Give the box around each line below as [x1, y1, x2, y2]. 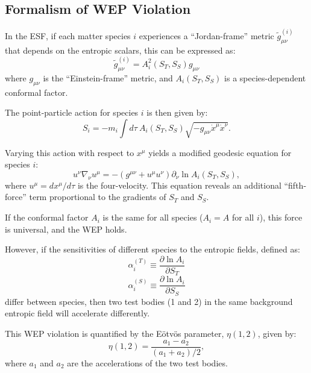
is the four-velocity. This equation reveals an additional [77, 178, 281, 191]
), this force [259, 211, 303, 224]
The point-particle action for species [5, 106, 139, 119]
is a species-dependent [224, 71, 306, 84]
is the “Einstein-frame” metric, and [43, 71, 173, 84]
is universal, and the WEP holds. [5, 222, 127, 235]
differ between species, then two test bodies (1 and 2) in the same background [5, 295, 293, 307]
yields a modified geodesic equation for [148, 146, 292, 158]
